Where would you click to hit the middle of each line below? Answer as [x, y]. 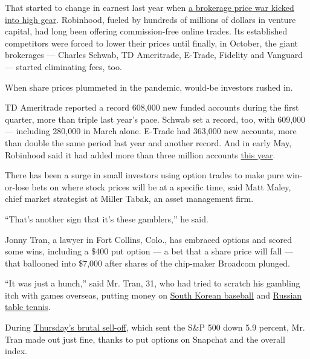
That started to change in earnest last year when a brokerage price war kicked [150, 7]
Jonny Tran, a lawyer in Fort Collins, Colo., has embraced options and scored [148, 239]
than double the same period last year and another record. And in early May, [148, 142]
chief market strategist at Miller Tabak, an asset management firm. [129, 199]
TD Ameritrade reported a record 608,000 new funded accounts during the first [152, 107]
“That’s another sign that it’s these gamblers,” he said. [107, 218]
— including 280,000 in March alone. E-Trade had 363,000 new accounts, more [151, 131]
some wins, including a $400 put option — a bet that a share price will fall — [149, 251]
